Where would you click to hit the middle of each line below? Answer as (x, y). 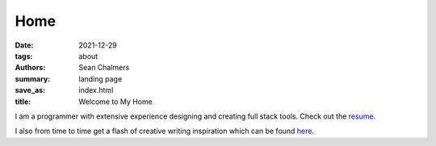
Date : (24, 45)
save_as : (30, 90)
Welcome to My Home (115, 102)
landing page (101, 79)
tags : (24, 56)
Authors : (30, 68)
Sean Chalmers (104, 68)
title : (23, 102)
